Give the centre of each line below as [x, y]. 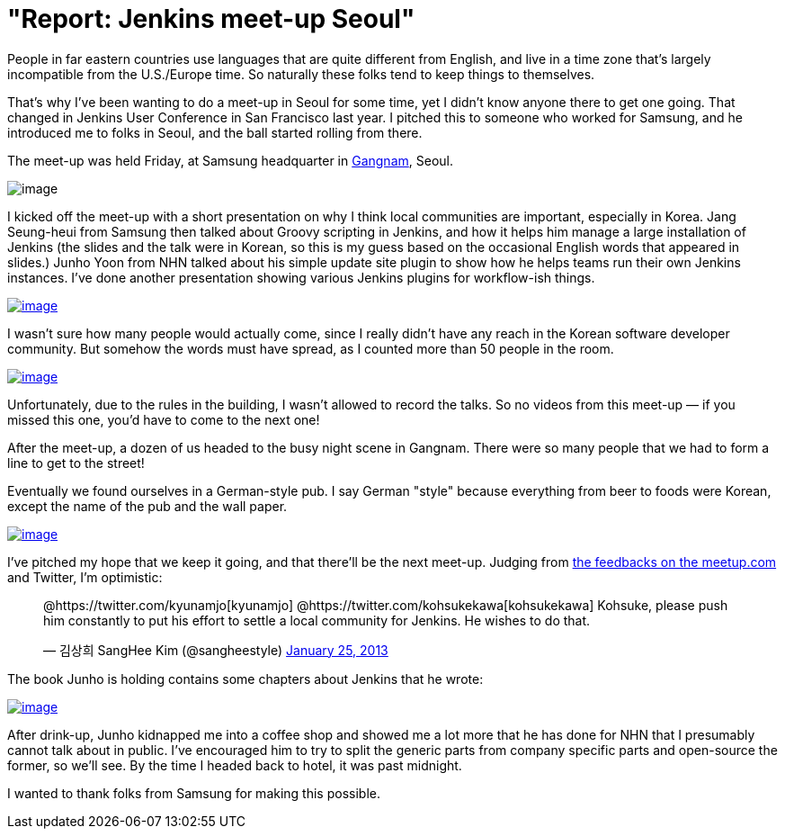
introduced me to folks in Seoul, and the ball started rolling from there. [215, 132]
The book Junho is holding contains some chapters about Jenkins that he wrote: [245, 679]
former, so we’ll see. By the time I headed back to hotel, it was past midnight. [235, 765]
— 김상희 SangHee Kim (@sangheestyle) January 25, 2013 [216, 650]
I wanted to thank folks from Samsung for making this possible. [194, 793]
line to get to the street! [76, 463]
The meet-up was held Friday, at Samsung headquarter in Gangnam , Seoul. [230, 160]
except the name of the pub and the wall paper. [147, 506]
